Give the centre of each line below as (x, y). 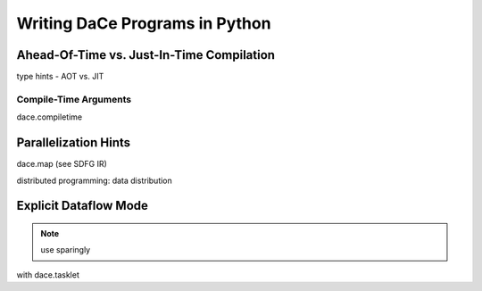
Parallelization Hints (74, 143)
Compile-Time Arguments (74, 99)
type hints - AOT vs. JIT (60, 77)
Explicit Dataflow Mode (83, 206)
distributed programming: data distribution (95, 180)
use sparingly (66, 250)
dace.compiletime (50, 117)
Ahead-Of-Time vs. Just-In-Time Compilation (146, 55)
